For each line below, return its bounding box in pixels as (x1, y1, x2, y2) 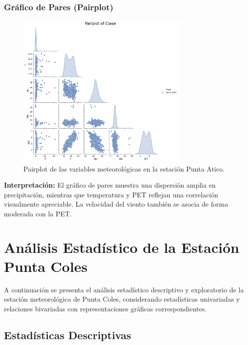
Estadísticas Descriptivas (4, 327, 132, 342)
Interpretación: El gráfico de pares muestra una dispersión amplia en (4, 180, 216, 190)
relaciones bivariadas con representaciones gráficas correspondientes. (4, 304, 207, 314)
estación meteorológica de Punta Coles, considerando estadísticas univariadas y (4, 294, 240, 304)
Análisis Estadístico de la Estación (4, 237, 239, 257)
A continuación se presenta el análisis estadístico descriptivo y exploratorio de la (4, 284, 244, 294)
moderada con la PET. (4, 208, 72, 218)
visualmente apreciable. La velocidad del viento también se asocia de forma (4, 199, 229, 209)
